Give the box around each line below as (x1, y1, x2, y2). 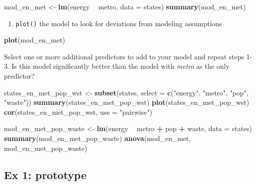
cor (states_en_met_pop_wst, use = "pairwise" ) (4, 106, 152, 117)
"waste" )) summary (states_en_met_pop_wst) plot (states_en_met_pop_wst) (4, 97, 250, 107)
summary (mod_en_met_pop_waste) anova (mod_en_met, (4, 133, 191, 143)
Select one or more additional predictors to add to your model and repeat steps (4, 51, 244, 61)
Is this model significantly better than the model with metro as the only (11, 61, 230, 71)
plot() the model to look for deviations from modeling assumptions (15, 18, 222, 28)
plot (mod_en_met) (4, 35, 65, 45)
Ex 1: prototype (4, 167, 87, 182)
